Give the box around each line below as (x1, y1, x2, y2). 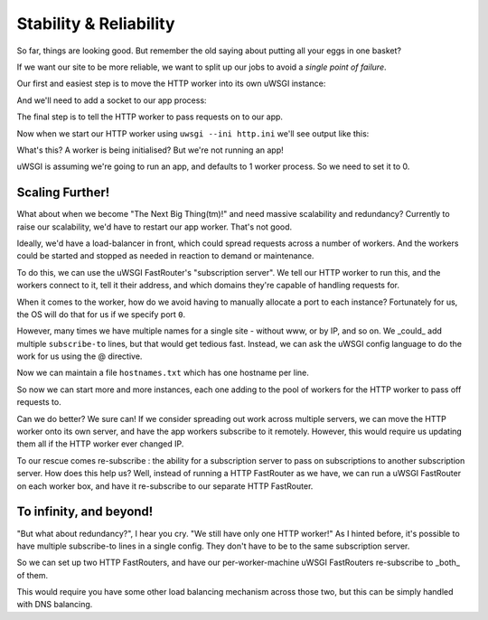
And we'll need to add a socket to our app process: (16, 95, 207, 106)
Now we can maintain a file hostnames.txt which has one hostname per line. (16, 367, 309, 379)
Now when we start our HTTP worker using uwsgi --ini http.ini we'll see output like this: (16, 127, 370, 139)
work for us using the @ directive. (16, 351, 143, 362)
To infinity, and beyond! (16, 504, 154, 520)
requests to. (16, 397, 62, 408)
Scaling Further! (16, 185, 110, 201)
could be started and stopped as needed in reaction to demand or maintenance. (16, 250, 314, 261)
